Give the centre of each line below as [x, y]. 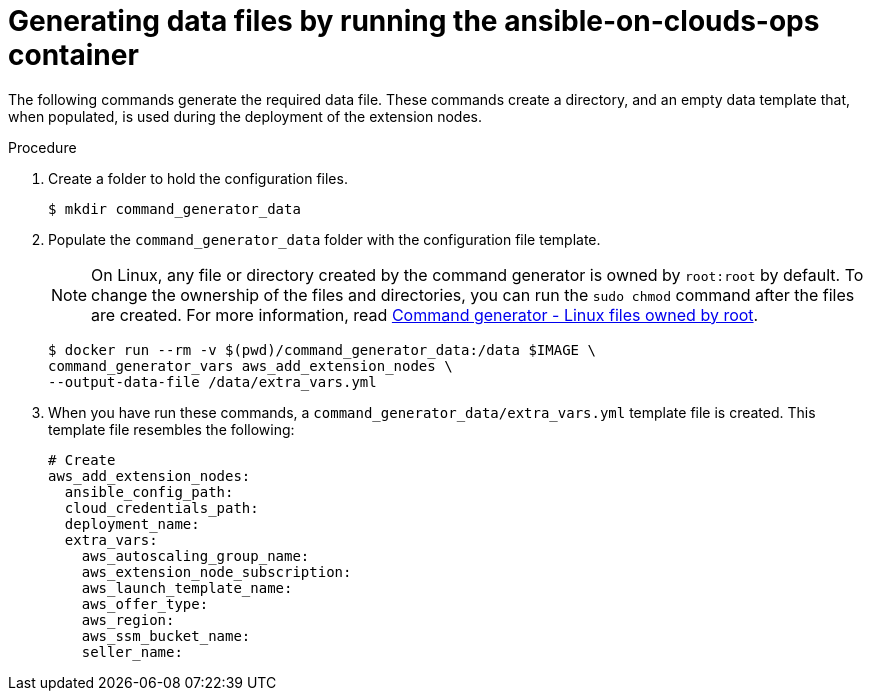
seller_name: [132, 651]
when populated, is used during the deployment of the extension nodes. [245, 116]
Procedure [42, 147]
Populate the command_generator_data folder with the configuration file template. [324, 239]
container [73, 55]
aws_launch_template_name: [187, 587]
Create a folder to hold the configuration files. [198, 178]
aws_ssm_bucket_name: [166, 635]
